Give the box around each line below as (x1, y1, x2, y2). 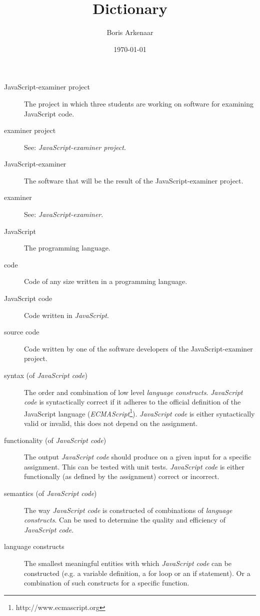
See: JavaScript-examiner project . (24, 141, 126, 152)
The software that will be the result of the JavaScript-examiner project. (24, 175, 243, 185)
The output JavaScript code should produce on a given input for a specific (24, 451, 251, 462)
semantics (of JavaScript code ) (4, 488, 97, 498)
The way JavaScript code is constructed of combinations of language (24, 504, 232, 515)
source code (4, 326, 39, 337)
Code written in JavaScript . (24, 309, 109, 320)
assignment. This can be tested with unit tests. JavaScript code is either (24, 461, 245, 471)
